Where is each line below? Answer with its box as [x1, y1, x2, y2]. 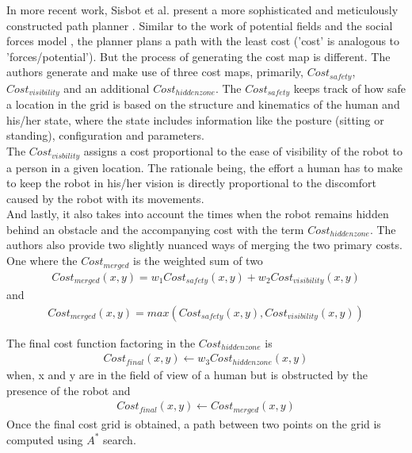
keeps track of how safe [293, 79, 406, 96]
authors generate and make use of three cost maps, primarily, [6, 63, 303, 80]
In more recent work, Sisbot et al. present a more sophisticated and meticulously [6, 2, 399, 17]
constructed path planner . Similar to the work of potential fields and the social [6, 17, 393, 33]
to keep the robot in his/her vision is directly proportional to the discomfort [6, 175, 376, 191]
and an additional [63, 79, 150, 96]
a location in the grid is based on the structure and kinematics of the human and [6, 96, 400, 113]
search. [103, 431, 136, 447]
